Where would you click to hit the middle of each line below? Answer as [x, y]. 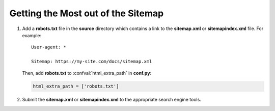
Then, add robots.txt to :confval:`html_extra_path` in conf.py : [87, 73]
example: [32, 35]
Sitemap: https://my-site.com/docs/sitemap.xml [92, 62]
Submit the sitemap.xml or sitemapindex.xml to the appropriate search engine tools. [112, 100]
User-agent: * [49, 47]
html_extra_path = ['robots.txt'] [76, 86]
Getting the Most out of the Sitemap [87, 13]
